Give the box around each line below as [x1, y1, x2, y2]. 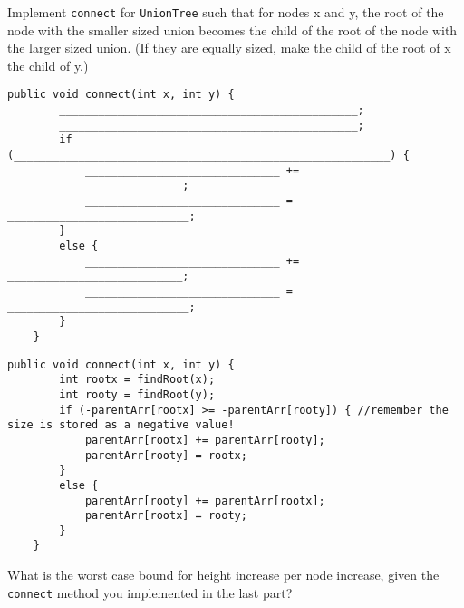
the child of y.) [7, 55, 89, 74]
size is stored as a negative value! [7, 418, 235, 432]
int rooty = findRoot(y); [59, 387, 216, 401]
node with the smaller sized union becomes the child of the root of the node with [7, 20, 458, 39]
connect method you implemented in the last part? [7, 583, 293, 602]
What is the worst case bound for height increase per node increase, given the [7, 565, 440, 584]
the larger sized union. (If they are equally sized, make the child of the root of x [7, 38, 451, 57]
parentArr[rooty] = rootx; [84, 448, 247, 462]
